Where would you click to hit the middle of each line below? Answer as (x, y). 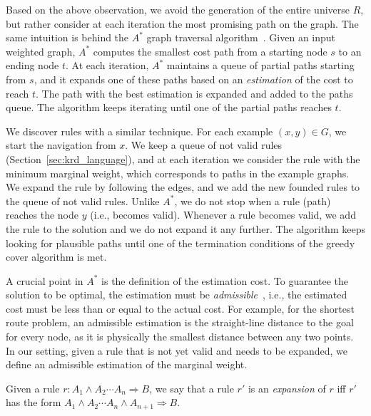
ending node (32, 65)
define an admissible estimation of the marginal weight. (127, 364)
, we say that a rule (192, 388)
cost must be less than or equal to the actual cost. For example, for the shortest (180, 308)
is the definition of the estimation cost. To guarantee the (225, 280)
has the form (34, 402)
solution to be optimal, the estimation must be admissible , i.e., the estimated (177, 295)
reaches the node (42, 215)
